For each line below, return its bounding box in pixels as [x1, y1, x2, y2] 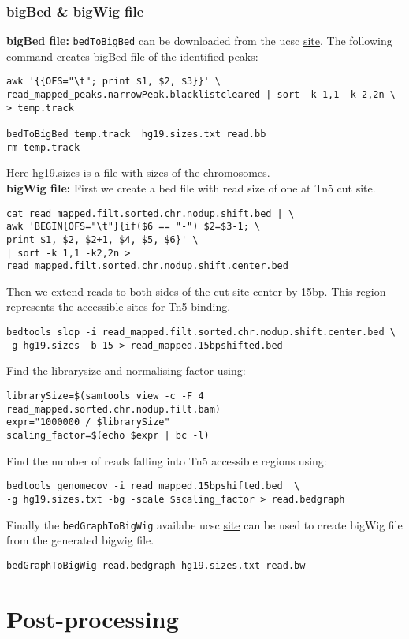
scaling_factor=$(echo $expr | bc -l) [6, 429, 210, 441]
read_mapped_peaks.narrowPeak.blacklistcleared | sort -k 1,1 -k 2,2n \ [6, 89, 396, 101]
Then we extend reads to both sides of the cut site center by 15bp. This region [6, 282, 386, 299]
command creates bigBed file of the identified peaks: [6, 47, 258, 64]
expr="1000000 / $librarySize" [6, 417, 170, 428]
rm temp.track [6, 141, 80, 153]
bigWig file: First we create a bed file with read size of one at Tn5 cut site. [6, 180, 376, 196]
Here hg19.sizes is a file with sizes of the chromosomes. [6, 164, 270, 181]
